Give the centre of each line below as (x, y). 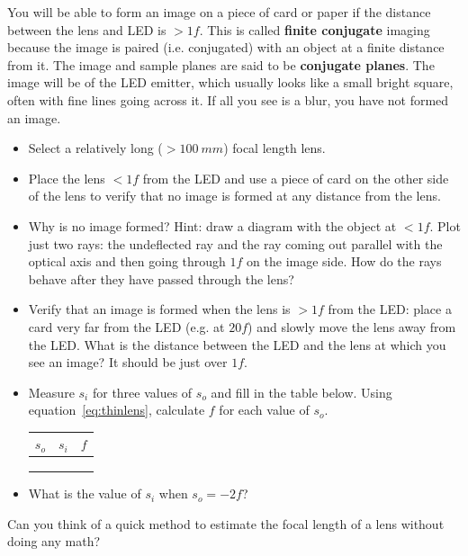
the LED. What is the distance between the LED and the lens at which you (237, 344)
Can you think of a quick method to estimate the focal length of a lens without (226, 523)
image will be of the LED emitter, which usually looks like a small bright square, (230, 82)
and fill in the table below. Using (301, 392)
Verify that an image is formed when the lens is (159, 309)
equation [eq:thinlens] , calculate (117, 410)
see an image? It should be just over (128, 362)
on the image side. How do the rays (344, 261)
